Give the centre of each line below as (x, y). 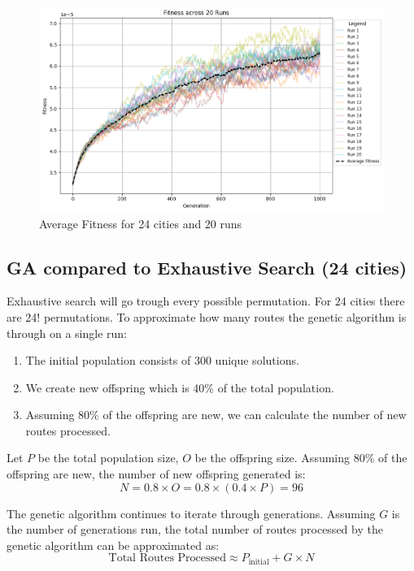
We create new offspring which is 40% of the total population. (180, 387)
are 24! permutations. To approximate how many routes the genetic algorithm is (207, 316)
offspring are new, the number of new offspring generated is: (156, 474)
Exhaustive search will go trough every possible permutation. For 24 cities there (206, 301)
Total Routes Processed (168, 558)
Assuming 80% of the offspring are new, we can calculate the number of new (216, 415)
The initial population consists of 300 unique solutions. (162, 360)
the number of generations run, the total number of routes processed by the (195, 529)
